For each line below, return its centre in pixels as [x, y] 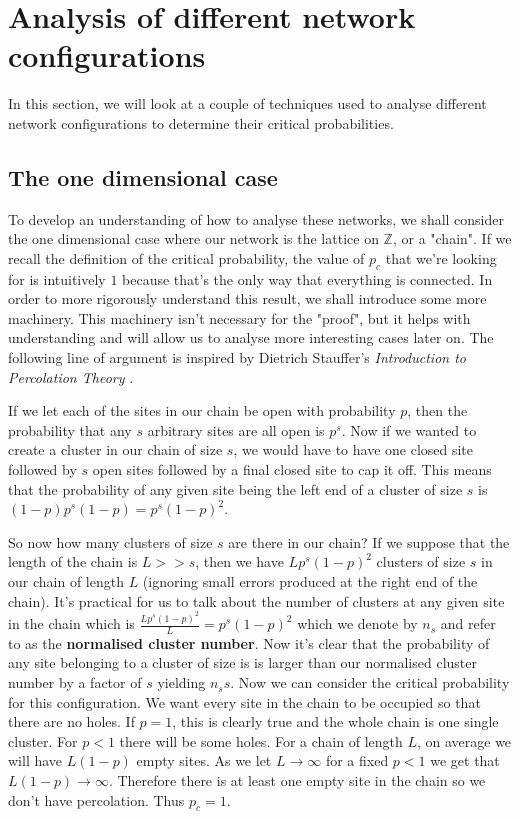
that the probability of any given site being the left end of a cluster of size [235, 488]
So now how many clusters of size [110, 541]
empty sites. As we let [204, 760]
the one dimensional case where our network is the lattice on [193, 238]
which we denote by [357, 623]
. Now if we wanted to [409, 429]
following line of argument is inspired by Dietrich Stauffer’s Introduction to [237, 357]
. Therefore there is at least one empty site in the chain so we [297, 780]
